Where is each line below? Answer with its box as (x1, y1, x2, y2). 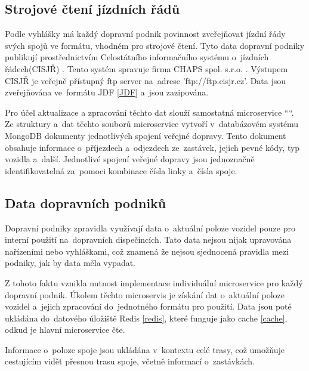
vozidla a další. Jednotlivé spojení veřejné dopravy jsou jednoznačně (5, 153, 255, 165)
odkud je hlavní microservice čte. (5, 323, 125, 336)
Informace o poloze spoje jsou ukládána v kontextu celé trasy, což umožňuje (5, 343, 285, 355)
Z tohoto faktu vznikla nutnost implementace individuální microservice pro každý (5, 276, 303, 289)
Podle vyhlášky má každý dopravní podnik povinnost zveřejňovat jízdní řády (5, 27, 286, 40)
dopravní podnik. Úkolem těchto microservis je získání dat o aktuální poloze (5, 288, 285, 301)
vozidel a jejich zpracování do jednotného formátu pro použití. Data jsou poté (5, 300, 292, 313)
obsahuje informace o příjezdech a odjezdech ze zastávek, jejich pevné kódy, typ (5, 141, 300, 153)
